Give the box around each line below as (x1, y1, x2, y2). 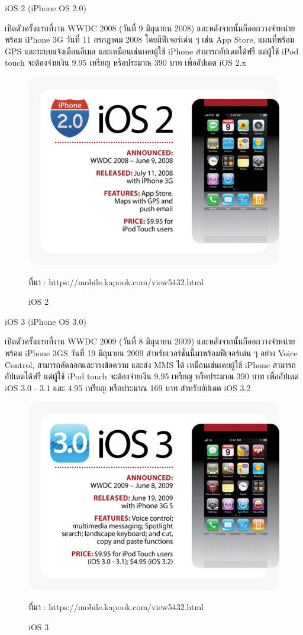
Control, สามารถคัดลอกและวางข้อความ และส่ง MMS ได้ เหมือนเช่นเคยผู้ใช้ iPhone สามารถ (5, 358, 296, 370)
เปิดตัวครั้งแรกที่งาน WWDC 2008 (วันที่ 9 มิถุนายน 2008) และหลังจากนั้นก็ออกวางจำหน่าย (5, 21, 295, 34)
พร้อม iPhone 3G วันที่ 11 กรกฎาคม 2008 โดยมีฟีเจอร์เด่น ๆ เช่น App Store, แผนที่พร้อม (5, 33, 295, 46)
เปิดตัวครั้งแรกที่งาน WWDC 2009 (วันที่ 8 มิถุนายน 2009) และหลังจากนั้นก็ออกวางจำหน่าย (5, 335, 295, 347)
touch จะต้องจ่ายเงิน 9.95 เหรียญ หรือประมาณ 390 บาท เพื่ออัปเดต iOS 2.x (5, 56, 246, 69)
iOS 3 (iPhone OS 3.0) (5, 315, 86, 327)
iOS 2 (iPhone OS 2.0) (5, 2, 86, 14)
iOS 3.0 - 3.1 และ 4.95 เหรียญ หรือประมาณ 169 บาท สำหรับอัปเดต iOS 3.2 (5, 381, 251, 394)
